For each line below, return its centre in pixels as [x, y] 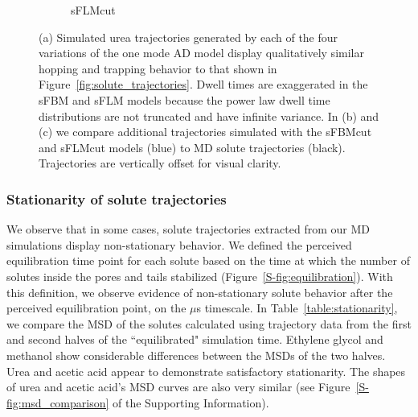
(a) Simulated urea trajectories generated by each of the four [189, 37]
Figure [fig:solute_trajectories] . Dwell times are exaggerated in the [203, 84]
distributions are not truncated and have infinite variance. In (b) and [209, 116]
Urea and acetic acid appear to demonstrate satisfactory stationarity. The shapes [206, 371]
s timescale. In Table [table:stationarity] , [297, 308]
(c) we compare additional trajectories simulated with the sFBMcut [205, 132]
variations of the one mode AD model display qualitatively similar [201, 53]
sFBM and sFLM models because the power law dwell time [184, 99]
